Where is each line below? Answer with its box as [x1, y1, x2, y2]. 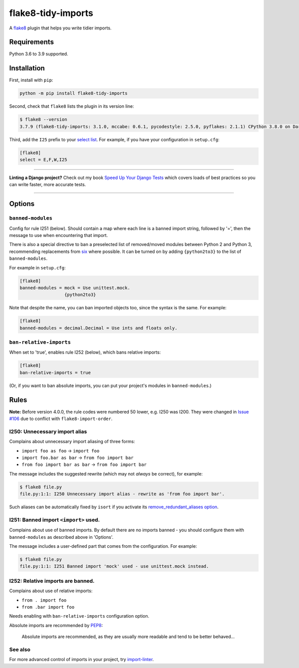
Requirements [9, 38, 54, 46]
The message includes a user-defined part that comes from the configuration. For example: [9, 543, 197, 549]
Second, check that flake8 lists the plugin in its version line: [9, 103, 134, 109]
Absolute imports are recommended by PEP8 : [9, 622, 103, 628]
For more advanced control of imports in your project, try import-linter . [9, 657, 154, 663]
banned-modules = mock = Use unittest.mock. [19, 285, 131, 290]
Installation [9, 64, 45, 72]
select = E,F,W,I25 [19, 157, 67, 163]
